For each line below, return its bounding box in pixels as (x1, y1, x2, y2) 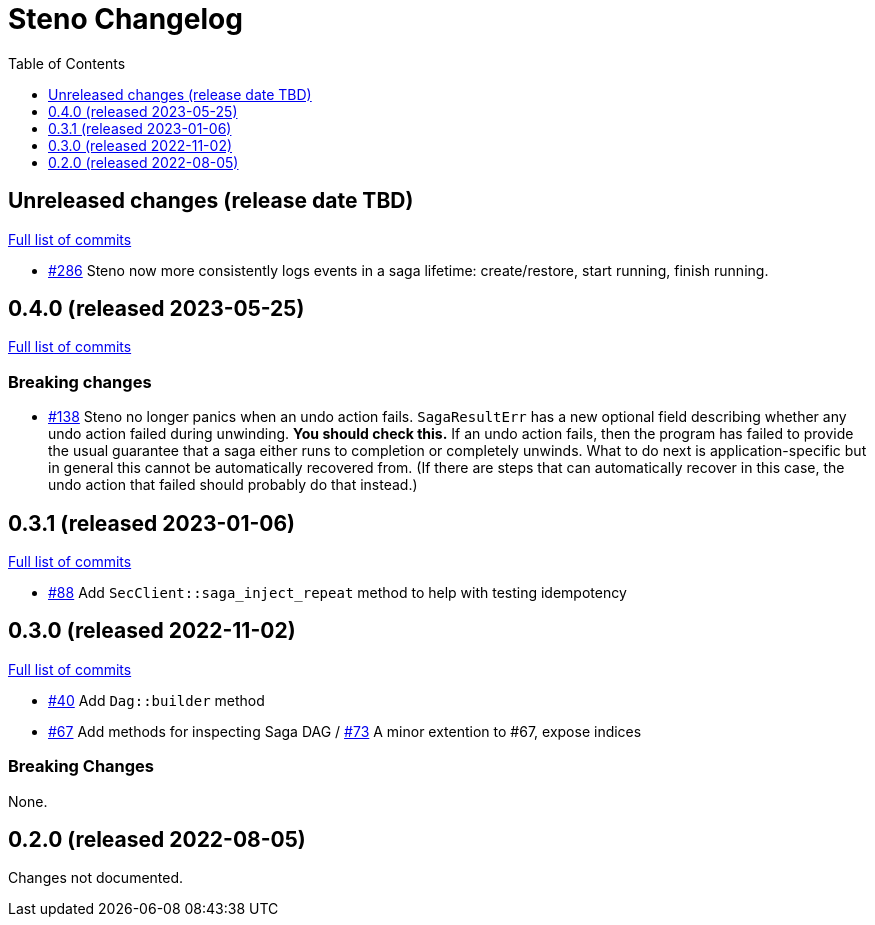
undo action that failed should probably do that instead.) (48, 476, 418, 494)
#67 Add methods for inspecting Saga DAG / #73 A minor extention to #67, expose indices (48, 722, 642, 740)
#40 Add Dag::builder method (48, 691, 265, 709)
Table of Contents (8, 54, 126, 72)
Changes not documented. (8, 869, 184, 887)
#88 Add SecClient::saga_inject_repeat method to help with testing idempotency (48, 584, 627, 602)
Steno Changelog (8, 2, 243, 36)
